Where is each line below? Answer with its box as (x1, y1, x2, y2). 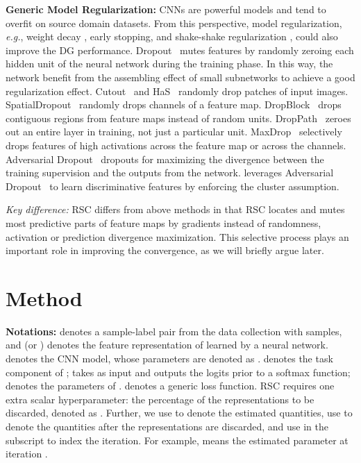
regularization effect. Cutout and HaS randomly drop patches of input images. (6, 83, 349, 98)
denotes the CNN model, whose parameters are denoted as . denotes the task (6, 351, 333, 365)
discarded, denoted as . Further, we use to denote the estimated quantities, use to (6, 405, 353, 420)
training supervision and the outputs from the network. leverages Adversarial (6, 165, 334, 180)
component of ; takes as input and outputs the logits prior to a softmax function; (6, 364, 351, 379)
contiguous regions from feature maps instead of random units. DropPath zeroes (6, 110, 351, 125)
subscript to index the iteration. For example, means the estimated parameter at (6, 432, 349, 447)
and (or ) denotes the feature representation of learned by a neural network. (6, 337, 328, 352)
